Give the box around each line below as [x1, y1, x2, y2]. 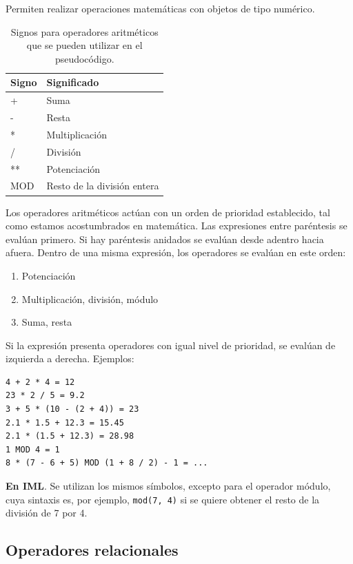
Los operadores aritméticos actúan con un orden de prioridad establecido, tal [6, 205, 330, 219]
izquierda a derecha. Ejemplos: [6, 351, 134, 366]
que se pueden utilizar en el [26, 38, 143, 52]
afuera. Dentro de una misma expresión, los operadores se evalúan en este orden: [6, 245, 346, 260]
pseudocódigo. [54, 51, 114, 65]
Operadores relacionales [6, 539, 179, 561]
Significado [46, 75, 99, 90]
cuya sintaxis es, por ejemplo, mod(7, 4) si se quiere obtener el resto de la [6, 492, 320, 506]
